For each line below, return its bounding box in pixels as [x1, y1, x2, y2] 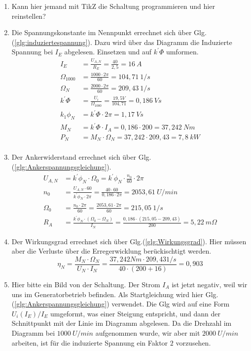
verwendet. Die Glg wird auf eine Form [111, 299, 230, 309]
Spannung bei [11, 46, 53, 57]
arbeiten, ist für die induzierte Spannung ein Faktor [11, 337, 168, 348]
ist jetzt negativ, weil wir [172, 279, 248, 289]
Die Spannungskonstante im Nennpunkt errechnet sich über [11, 27, 192, 38]
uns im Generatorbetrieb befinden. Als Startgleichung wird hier [11, 289, 204, 299]
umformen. [166, 46, 199, 57]
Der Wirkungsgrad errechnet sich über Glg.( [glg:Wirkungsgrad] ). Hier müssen [11, 236, 247, 246]
